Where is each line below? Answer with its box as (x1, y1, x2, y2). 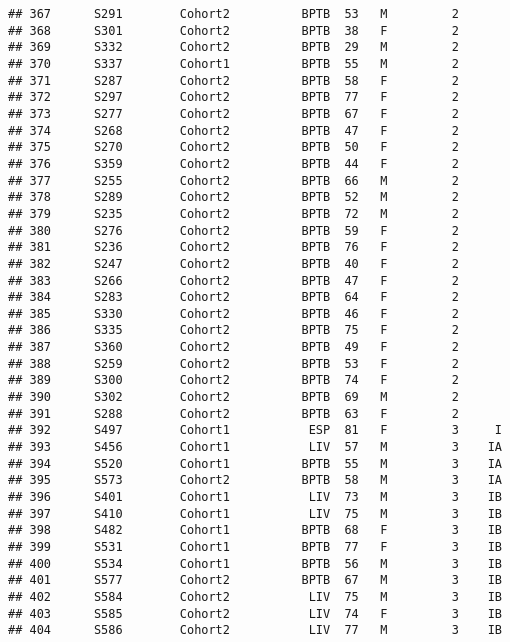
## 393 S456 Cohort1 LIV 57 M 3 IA (8, 440, 502, 455)
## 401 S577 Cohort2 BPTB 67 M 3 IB (8, 573, 502, 588)
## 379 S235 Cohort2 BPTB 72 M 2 (8, 206, 460, 221)
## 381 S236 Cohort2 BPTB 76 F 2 (8, 240, 460, 255)
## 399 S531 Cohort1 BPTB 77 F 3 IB (8, 540, 502, 554)
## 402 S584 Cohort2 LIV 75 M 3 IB (8, 589, 502, 604)
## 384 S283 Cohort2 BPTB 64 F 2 (8, 290, 460, 305)
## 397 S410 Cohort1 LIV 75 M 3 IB (8, 506, 502, 521)
